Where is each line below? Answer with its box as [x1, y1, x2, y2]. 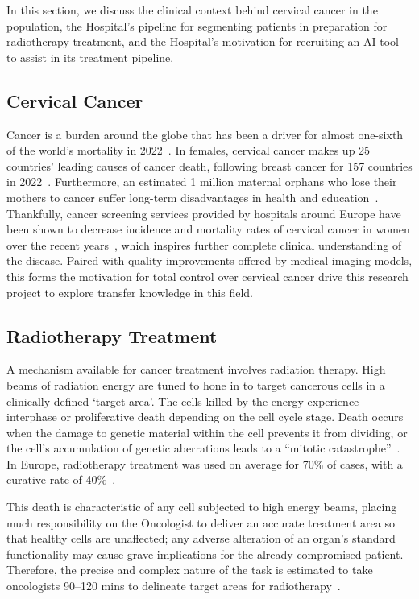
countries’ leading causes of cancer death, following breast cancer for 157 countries [6, 157, 413, 174]
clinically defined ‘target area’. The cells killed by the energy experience [6, 392, 359, 409]
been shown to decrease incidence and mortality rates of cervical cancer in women [6, 221, 410, 238]
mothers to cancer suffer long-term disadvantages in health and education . [6, 188, 379, 205]
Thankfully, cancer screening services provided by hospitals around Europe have [6, 204, 401, 221]
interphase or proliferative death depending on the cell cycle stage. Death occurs [6, 408, 404, 425]
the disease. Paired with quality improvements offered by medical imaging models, [6, 252, 413, 269]
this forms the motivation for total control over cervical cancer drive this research [6, 267, 409, 284]
